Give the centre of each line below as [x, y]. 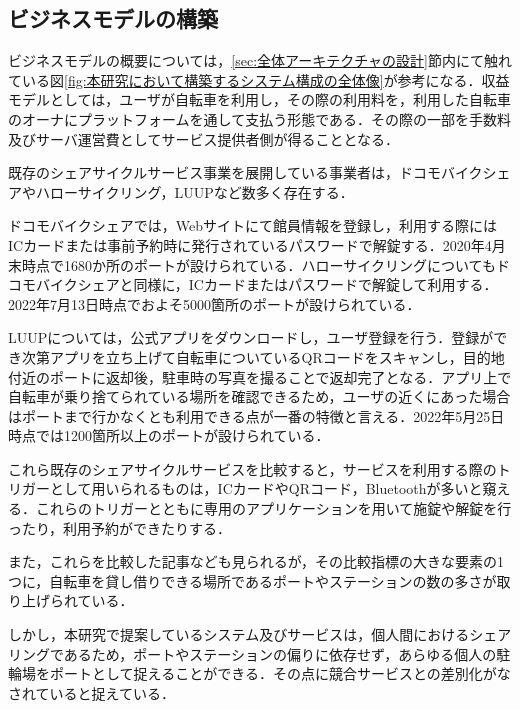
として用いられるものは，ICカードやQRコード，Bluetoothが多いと [266, 488]
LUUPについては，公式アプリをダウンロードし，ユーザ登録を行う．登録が [251, 337]
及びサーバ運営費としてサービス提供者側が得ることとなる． [204, 138]
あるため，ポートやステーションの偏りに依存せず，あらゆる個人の [280, 653]
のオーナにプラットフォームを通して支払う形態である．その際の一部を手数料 [260, 118]
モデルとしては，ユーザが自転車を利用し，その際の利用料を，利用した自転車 [260, 99]
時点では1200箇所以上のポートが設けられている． [169, 435]
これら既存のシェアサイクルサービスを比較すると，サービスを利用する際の [252, 468]
